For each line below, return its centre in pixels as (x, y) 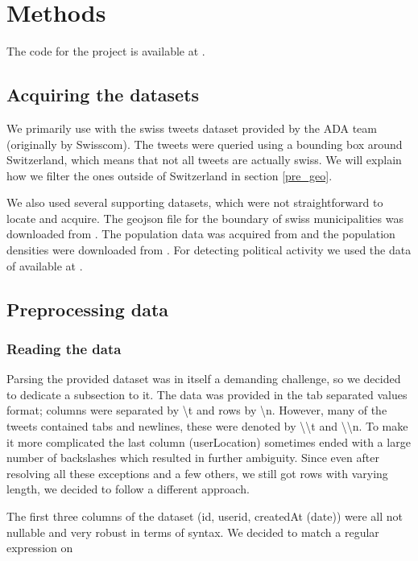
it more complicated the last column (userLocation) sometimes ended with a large (209, 441)
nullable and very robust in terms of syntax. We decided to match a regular (193, 532)
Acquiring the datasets (103, 95)
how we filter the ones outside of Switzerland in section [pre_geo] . (170, 175)
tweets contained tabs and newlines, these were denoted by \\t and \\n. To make (207, 426)
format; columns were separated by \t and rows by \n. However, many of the (197, 410)
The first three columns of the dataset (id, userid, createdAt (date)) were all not (205, 516)
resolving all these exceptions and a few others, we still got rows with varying (197, 473)
